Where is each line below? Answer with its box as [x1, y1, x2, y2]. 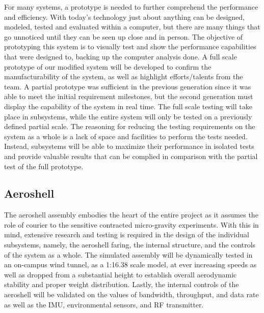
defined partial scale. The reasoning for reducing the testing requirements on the [4, 121, 255, 132]
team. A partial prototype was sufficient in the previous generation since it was [4, 81, 251, 91]
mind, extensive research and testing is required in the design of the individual [4, 229, 249, 240]
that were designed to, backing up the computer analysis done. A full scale [4, 51, 237, 61]
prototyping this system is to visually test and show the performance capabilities [4, 41, 256, 52]
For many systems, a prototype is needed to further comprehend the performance [4, 2, 258, 12]
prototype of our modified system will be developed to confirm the [4, 61, 212, 72]
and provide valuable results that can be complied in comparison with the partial [4, 150, 258, 161]
